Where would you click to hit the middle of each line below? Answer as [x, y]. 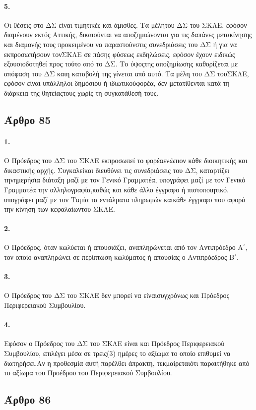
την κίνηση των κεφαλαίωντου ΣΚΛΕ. [60, 209]
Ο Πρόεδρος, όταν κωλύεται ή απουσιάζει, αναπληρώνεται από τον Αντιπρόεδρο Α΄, [126, 247]
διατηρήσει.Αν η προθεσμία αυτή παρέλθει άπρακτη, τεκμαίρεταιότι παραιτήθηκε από [127, 363]
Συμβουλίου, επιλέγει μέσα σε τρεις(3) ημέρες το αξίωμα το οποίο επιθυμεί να [117, 353]
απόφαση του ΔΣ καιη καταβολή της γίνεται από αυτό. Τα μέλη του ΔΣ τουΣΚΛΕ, [127, 73]
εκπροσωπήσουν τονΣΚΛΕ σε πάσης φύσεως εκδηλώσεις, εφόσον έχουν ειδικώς [120, 54]
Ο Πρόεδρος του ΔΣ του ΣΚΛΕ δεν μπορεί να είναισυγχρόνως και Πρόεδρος [117, 295]
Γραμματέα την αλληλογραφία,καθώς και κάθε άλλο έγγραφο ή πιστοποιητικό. [117, 189]
